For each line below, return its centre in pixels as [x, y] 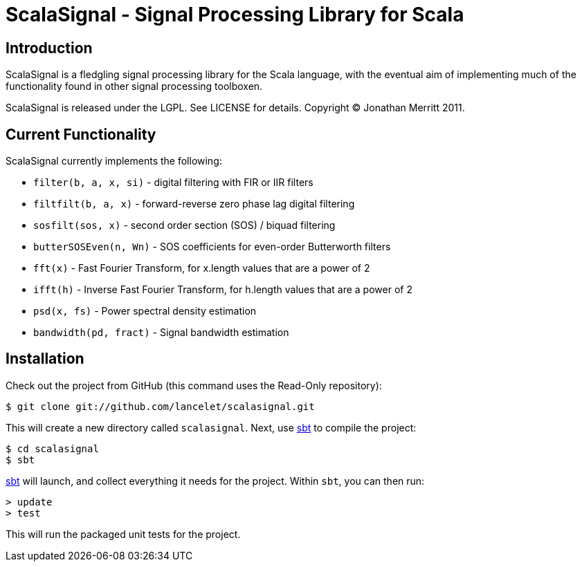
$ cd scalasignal [52, 448]
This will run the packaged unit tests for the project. [123, 534]
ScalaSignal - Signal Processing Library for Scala [235, 15]
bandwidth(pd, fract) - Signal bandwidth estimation [161, 333]
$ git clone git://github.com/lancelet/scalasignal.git [160, 406]
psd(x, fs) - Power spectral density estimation [145, 311]
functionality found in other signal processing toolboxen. [134, 86]
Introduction [49, 48]
